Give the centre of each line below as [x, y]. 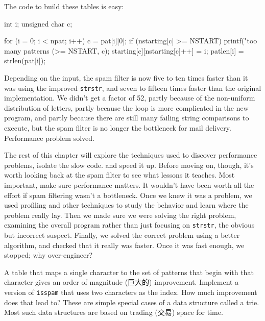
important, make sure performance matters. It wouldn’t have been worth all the [129, 184]
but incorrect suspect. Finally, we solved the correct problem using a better [122, 235]
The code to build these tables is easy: [64, 6]
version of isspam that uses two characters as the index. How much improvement [131, 292]
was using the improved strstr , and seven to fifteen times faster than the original [133, 88]
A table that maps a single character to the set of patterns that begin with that [129, 272]
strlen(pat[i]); [25, 60]
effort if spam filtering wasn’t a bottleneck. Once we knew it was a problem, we [128, 195]
